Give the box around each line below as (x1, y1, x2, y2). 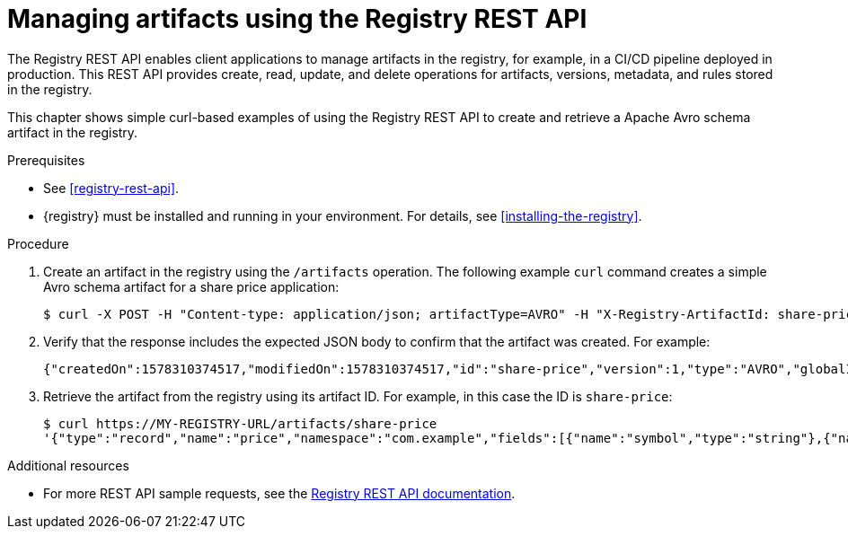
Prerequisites (7, 152, 85, 168)
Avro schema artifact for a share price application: (43, 278, 340, 294)
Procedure (7, 235, 69, 251)
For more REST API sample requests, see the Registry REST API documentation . (43, 485, 516, 501)
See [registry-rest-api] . (43, 180, 180, 196)
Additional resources (7, 457, 129, 473)
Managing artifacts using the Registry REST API (7, 4, 587, 34)
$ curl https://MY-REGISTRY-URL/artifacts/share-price (43, 416, 437, 431)
